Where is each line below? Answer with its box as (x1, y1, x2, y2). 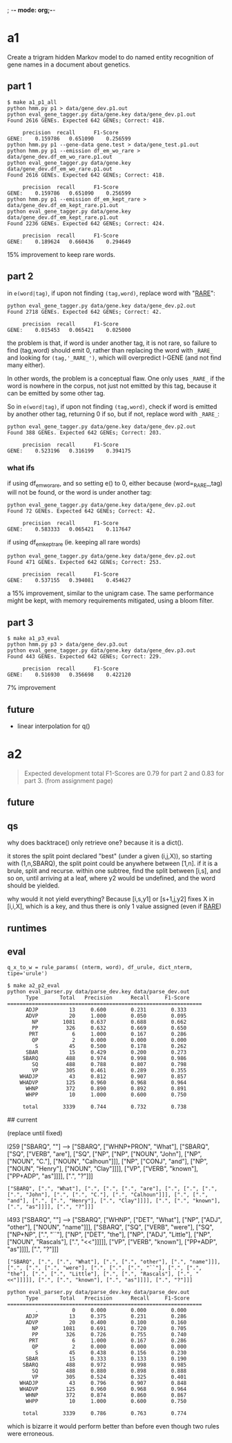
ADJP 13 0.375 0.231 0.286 (25, 1313, 187, 1320)
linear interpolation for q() (17, 722, 90, 730)
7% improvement (7, 684, 57, 692)
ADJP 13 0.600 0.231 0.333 (25, 1007, 187, 1013)
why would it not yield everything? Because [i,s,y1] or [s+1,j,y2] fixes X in (7, 895, 215, 903)
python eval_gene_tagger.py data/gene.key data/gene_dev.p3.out (7, 647, 196, 654)
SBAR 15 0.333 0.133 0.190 (25, 1356, 187, 1363)
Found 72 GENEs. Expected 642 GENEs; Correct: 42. (7, 507, 156, 515)
